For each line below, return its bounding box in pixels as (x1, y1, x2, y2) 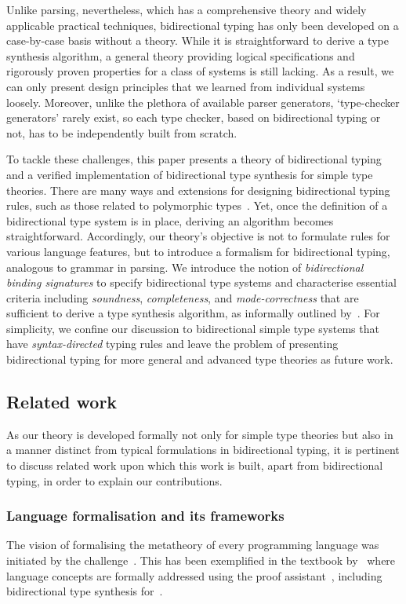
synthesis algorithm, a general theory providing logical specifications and (6, 47, 355, 64)
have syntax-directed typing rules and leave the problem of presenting (6, 335, 339, 352)
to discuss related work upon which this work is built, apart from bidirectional (6, 457, 383, 474)
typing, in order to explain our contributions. (6, 472, 223, 489)
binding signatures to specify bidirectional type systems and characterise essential (6, 274, 397, 291)
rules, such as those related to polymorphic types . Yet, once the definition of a (6, 197, 388, 214)
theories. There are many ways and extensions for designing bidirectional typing (6, 181, 390, 198)
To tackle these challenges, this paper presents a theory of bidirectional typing (6, 151, 382, 167)
